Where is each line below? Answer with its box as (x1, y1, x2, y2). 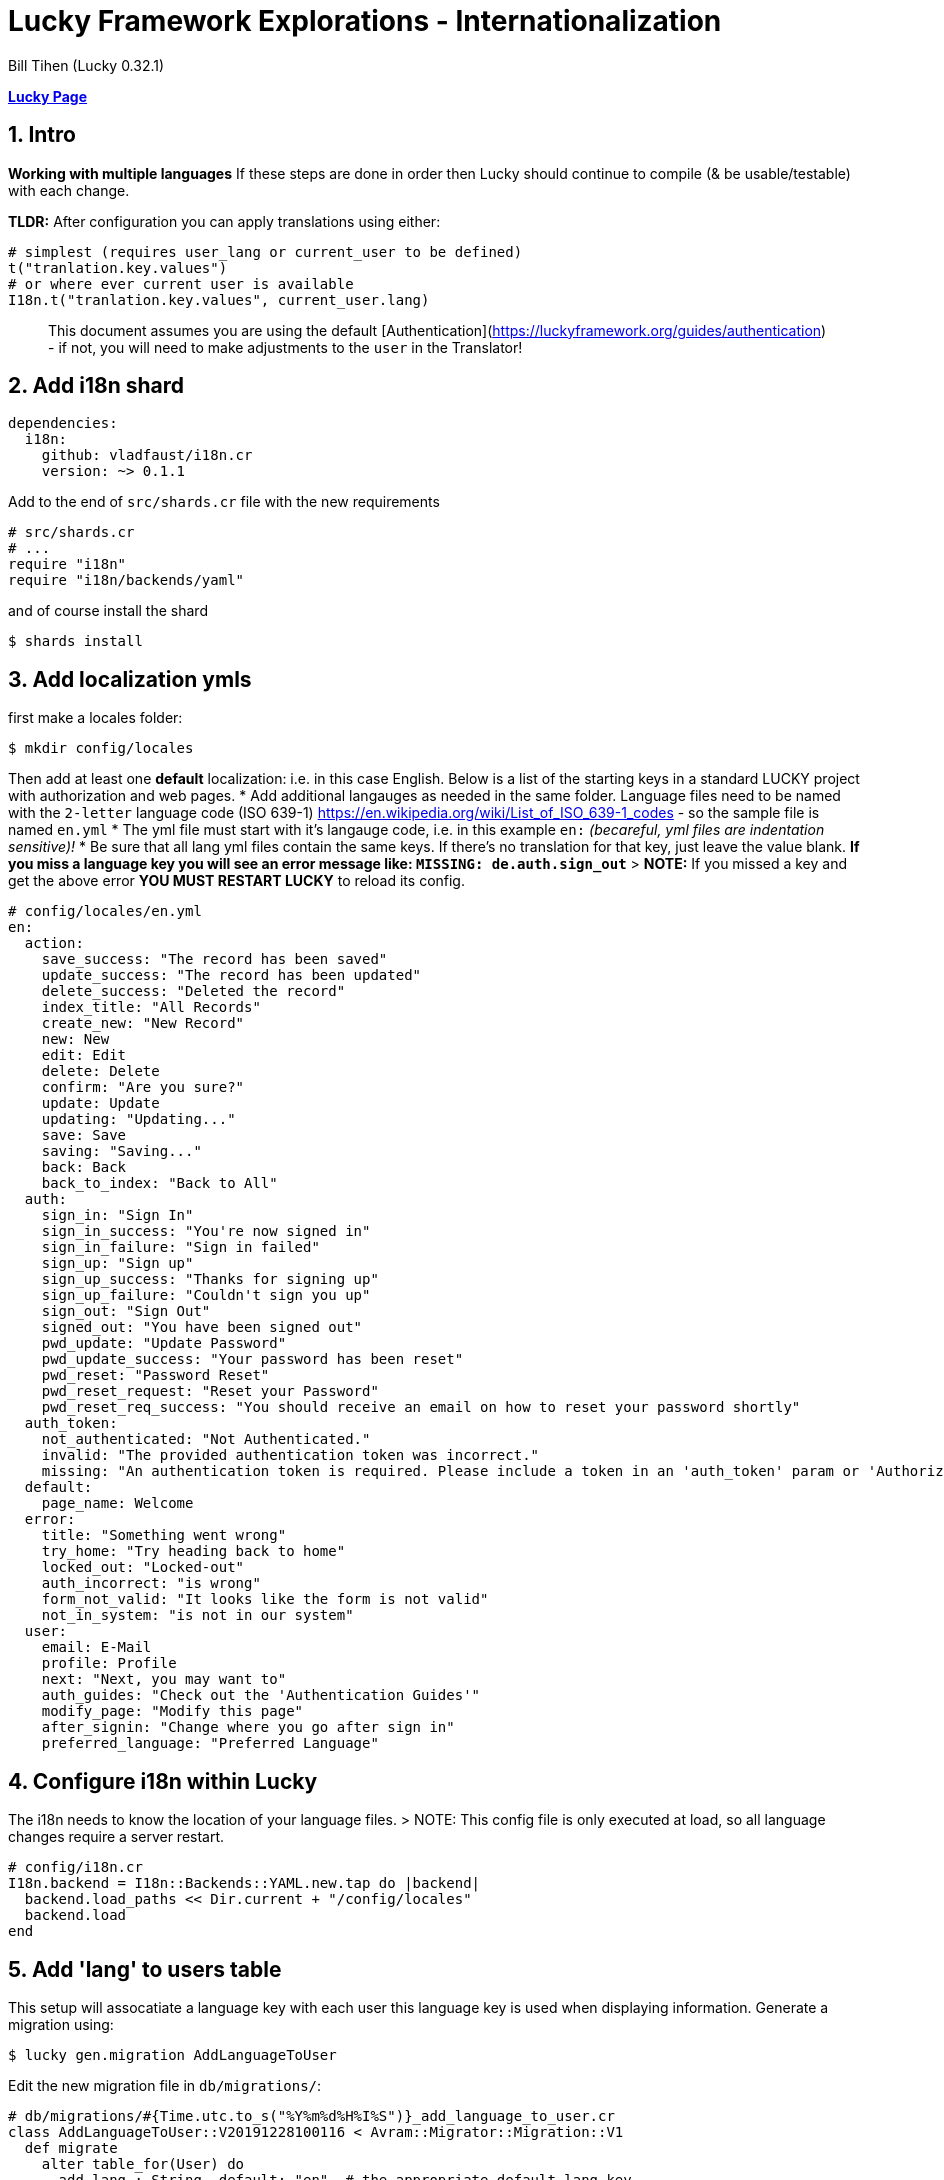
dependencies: (8, 415, 118, 432)
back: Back (41, 1159, 127, 1176)
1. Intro (8, 122, 76, 148)
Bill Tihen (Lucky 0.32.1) (8, 56, 165, 74)
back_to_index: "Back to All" (41, 1175, 278, 1192)
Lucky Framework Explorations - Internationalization (8, 4, 722, 38)
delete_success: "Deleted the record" (41, 983, 346, 1000)
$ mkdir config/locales (8, 740, 194, 757)
